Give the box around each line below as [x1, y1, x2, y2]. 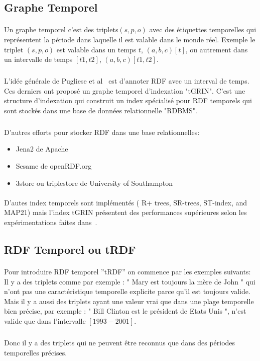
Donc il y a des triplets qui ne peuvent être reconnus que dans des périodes [4, 337, 235, 347]
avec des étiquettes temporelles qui [149, 24, 256, 35]
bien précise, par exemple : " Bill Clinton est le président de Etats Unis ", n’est [4, 306, 246, 316]
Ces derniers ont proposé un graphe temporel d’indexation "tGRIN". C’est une [4, 85, 245, 96]
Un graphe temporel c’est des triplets [4, 24, 118, 35]
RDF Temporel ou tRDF [4, 242, 136, 257]
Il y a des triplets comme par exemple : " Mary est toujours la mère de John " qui [4, 276, 255, 286]
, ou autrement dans [185, 44, 248, 54]
